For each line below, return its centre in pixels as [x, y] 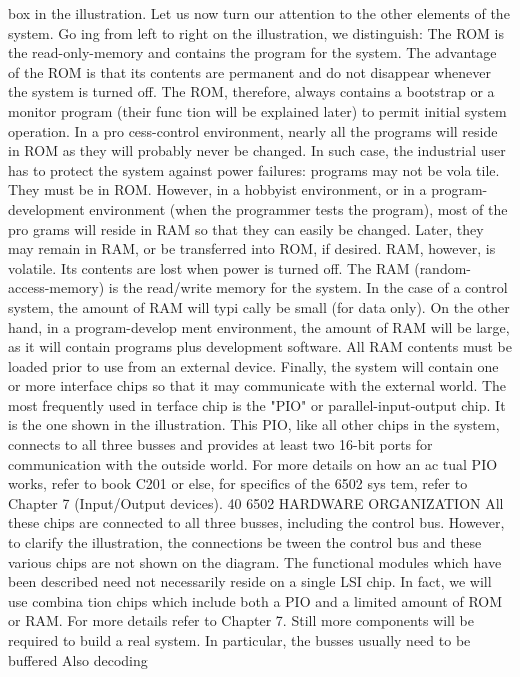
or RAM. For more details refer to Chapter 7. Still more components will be [241, 620]
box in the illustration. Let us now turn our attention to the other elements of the [259, 13]
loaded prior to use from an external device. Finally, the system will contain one [253, 365]
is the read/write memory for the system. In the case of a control [308, 287]
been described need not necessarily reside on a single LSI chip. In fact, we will [250, 581]
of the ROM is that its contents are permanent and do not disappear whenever [249, 71]
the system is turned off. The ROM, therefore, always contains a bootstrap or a [251, 91]
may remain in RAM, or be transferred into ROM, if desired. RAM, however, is [252, 248]
